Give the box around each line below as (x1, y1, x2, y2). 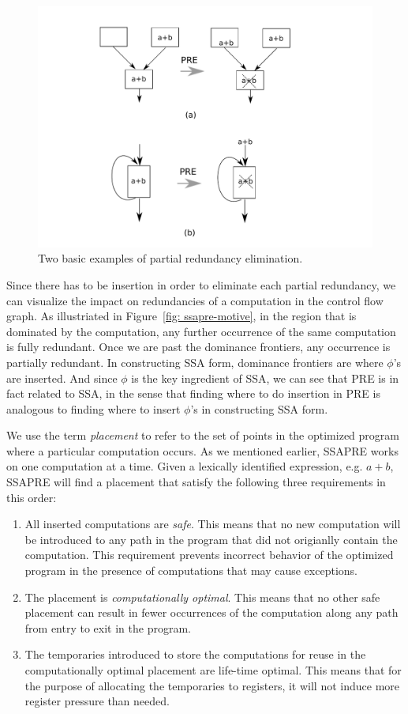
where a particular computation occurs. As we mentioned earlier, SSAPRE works (6, 442, 399, 459)
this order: (6, 489, 57, 505)
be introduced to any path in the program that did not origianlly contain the (24, 531, 398, 547)
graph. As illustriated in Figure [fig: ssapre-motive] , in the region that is (6, 308, 357, 324)
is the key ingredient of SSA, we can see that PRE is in (131, 369, 399, 386)
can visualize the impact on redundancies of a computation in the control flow (6, 292, 384, 308)
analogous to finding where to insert (6, 400, 181, 417)
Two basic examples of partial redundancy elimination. (38, 250, 303, 266)
